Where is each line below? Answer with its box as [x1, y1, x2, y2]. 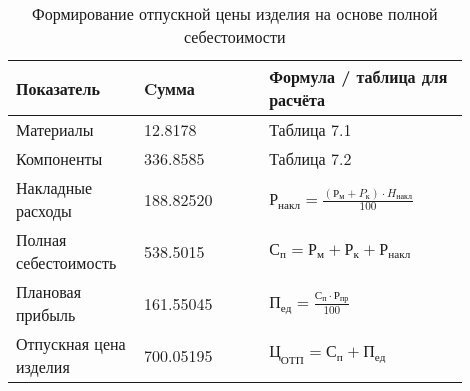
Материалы [16, 118, 94, 141]
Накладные [16, 176, 93, 199]
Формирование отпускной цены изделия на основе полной [32, 2, 438, 25]
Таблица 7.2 [269, 147, 352, 170]
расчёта [269, 88, 326, 111]
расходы [16, 199, 72, 222]
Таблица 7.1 [269, 118, 352, 141]
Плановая [16, 280, 82, 303]
